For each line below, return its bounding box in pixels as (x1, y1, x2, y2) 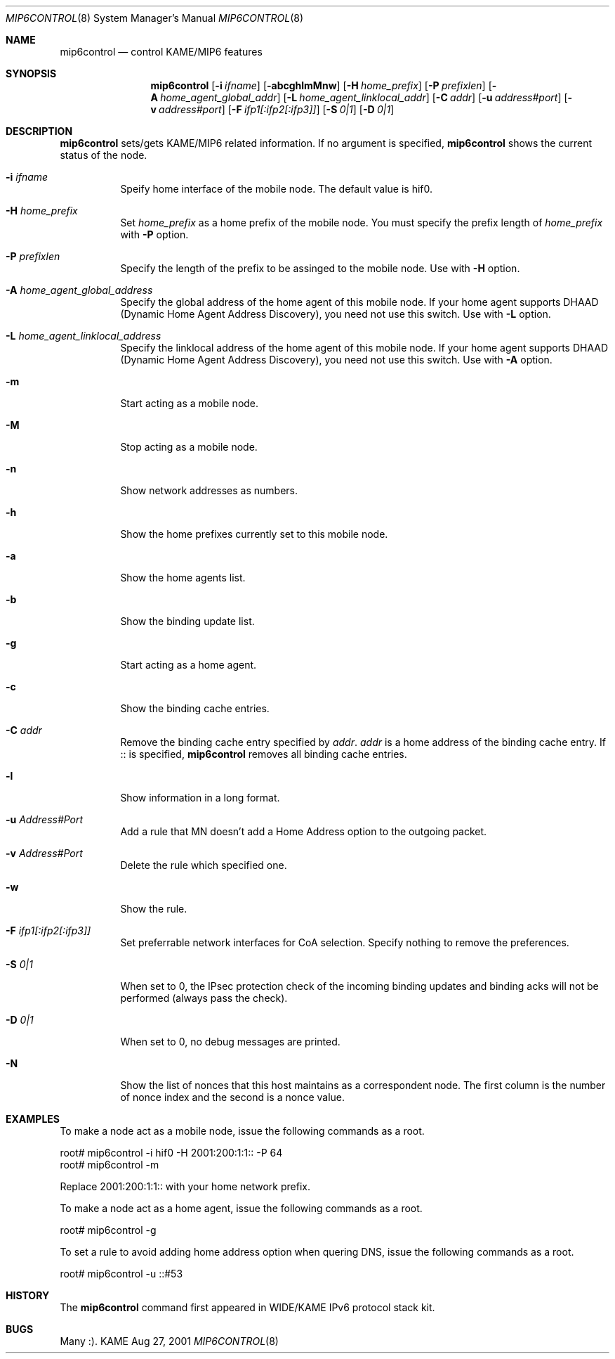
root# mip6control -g (60, 1224, 157, 1236)
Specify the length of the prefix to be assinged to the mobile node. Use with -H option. (120, 262, 520, 274)
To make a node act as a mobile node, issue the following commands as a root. (60, 1125, 425, 1137)
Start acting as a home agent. (120, 659, 257, 671)
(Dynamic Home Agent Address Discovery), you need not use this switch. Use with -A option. (120, 354, 553, 366)
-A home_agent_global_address (6, 284, 153, 296)
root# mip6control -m (60, 1159, 159, 1171)
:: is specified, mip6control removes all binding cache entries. (120, 748, 407, 760)
